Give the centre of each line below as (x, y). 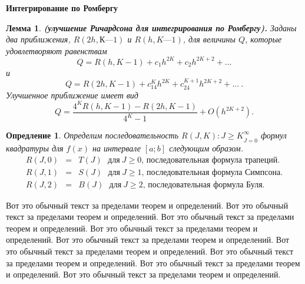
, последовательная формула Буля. (204, 185)
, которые (263, 39)
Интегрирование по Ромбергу (62, 8)
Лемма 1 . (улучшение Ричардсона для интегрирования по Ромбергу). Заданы (151, 27)
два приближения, (38, 39)
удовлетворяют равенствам (57, 50)
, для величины (209, 39)
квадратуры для (35, 148)
